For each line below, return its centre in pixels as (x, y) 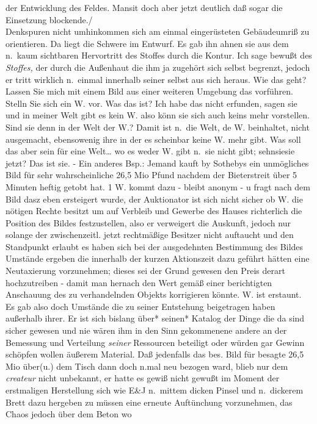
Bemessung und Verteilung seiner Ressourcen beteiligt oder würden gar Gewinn (155, 342)
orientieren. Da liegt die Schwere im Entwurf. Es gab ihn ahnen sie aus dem (147, 43)
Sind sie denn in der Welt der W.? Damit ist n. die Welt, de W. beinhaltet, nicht (158, 127)
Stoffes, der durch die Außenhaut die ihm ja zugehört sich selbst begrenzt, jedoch (158, 67)
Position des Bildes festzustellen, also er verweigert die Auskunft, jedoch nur (148, 222)
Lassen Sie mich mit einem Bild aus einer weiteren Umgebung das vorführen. (149, 91)
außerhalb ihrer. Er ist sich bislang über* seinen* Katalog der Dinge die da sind (155, 318)
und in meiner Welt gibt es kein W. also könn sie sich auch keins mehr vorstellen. (158, 115)
